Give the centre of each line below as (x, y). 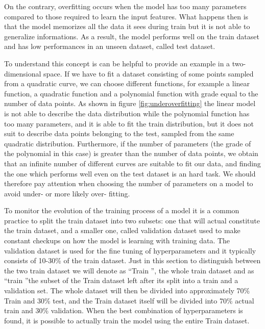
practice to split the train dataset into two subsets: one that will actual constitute (132, 220)
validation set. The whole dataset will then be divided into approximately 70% (127, 290)
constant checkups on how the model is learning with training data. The (117, 241)
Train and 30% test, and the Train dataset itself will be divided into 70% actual (129, 300)
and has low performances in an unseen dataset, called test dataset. (110, 46)
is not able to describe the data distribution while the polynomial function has (127, 113)
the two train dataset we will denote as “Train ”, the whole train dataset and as (129, 270)
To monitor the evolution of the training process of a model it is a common (122, 210)
